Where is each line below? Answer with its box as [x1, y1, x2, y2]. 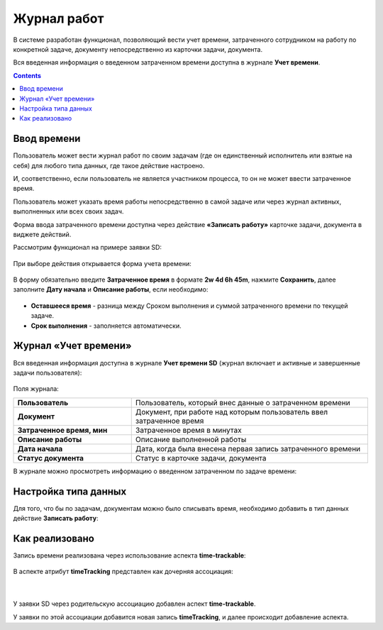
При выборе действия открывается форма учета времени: [13, 259, 191, 267]
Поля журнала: [13, 385, 60, 393]
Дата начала [17, 443, 63, 453]
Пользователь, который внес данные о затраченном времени [135, 397, 350, 407]
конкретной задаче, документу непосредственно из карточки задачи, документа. [13, 45, 262, 53]
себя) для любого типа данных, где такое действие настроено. [13, 161, 205, 170]
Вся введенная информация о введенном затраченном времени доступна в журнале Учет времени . [13, 58, 321, 67]
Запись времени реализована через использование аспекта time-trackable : [13, 551, 246, 560]
